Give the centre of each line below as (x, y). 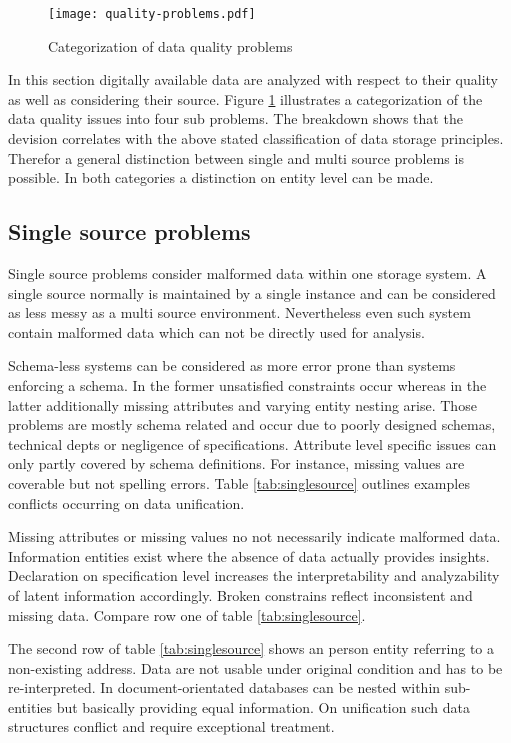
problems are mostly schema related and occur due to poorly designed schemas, (252, 424)
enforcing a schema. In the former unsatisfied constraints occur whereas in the (247, 384)
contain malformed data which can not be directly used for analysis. (216, 331)
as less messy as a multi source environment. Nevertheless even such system (239, 312)
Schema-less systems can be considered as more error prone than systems (232, 365)
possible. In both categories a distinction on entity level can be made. (221, 177)
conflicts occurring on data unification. (126, 502)
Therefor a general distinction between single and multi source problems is (236, 157)
